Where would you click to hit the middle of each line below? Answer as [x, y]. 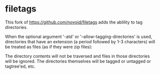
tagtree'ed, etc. [20, 66]
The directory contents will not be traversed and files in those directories [77, 56]
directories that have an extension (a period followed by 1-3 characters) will [80, 41]
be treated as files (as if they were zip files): [49, 47]
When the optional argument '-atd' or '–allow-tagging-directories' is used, [79, 37]
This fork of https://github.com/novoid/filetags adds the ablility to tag [74, 22]
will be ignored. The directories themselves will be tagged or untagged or [78, 61]
